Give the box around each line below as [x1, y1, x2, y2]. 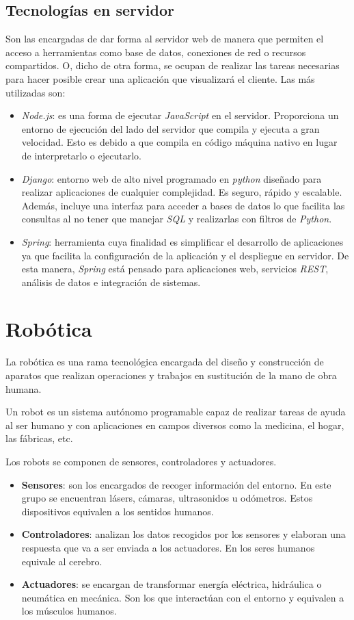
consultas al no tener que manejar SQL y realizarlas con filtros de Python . [21, 211, 332, 226]
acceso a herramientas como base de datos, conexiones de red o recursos [5, 44, 306, 59]
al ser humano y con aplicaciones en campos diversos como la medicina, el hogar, [5, 417, 344, 432]
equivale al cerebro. [21, 554, 103, 568]
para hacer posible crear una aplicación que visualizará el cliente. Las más [5, 71, 315, 86]
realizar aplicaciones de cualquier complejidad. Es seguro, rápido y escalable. [21, 185, 342, 199]
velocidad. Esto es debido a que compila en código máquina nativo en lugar [21, 135, 338, 149]
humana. [5, 381, 42, 396]
